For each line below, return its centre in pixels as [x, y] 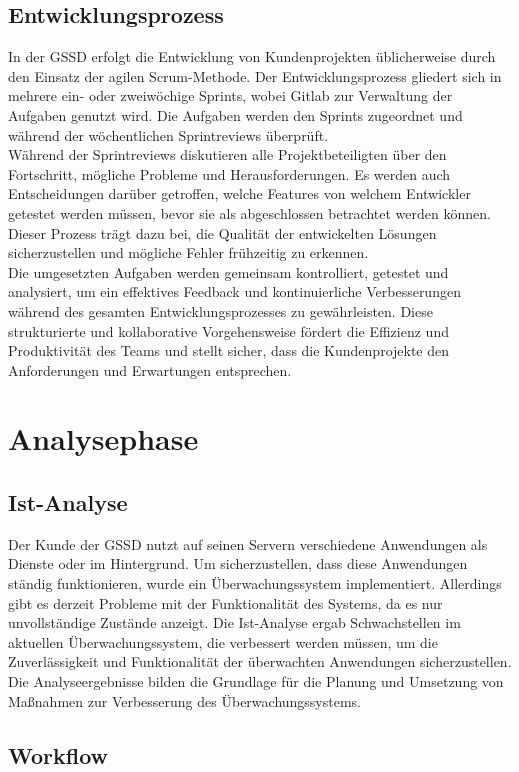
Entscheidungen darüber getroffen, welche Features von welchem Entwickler [239, 193]
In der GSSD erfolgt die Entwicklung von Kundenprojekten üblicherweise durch [252, 56]
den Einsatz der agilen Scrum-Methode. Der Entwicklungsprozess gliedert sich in [255, 75]
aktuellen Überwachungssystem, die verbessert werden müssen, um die [223, 641]
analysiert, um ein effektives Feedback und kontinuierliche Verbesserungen [234, 291]
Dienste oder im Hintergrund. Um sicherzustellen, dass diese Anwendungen [238, 563]
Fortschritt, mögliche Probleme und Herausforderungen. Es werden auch [229, 173]
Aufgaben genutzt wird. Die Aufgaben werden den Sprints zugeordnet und [235, 114]
